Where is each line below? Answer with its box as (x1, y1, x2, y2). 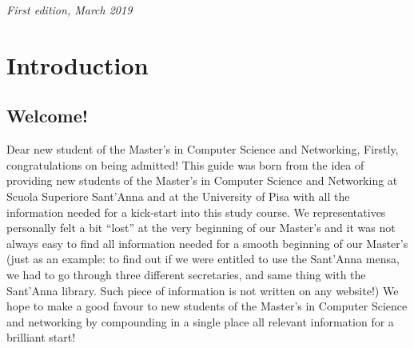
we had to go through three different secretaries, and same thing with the (6, 266, 366, 282)
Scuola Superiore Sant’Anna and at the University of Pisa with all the (6, 187, 350, 204)
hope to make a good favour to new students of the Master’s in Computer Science (6, 298, 408, 314)
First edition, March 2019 (6, 2, 133, 18)
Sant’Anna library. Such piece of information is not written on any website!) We (6, 282, 399, 298)
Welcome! (6, 103, 89, 128)
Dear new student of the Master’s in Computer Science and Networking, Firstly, (6, 141, 399, 158)
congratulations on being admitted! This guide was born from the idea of (6, 156, 364, 173)
